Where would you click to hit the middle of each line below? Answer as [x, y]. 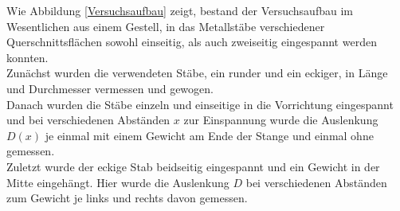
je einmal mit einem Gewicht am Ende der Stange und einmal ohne [209, 135]
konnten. [27, 57]
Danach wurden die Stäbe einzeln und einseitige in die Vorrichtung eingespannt [200, 104]
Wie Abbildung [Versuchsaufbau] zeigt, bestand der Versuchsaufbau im [180, 10]
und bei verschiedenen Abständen [88, 120]
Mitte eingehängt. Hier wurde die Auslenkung [118, 182]
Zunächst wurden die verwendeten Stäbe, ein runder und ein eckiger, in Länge [197, 73]
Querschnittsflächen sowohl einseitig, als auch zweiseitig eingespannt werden [192, 42]
